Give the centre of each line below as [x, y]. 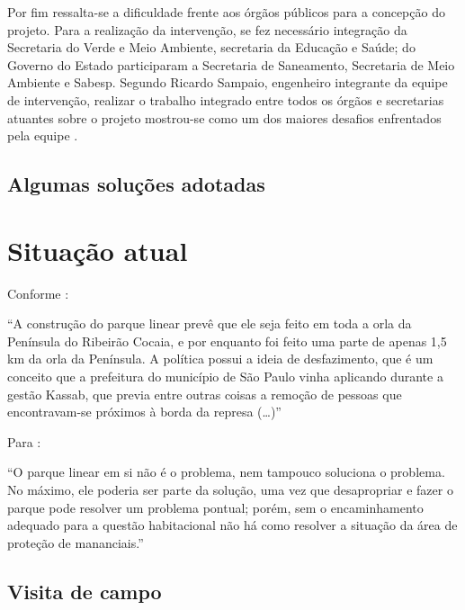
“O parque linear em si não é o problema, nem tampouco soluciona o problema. [226, 472]
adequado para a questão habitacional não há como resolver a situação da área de [232, 525]
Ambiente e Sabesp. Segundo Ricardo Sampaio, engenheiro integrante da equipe [228, 82]
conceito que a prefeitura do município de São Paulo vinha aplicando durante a [225, 377]
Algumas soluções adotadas [136, 184]
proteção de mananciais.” [76, 542]
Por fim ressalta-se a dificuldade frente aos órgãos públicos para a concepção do [226, 12]
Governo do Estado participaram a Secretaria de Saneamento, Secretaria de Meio [231, 64]
